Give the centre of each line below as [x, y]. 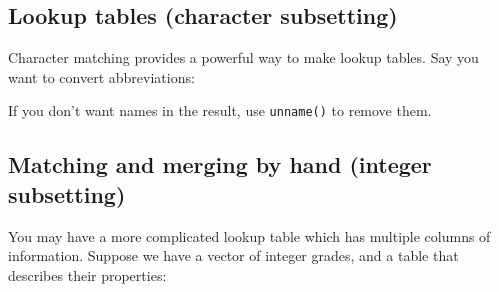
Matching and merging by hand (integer [220, 164]
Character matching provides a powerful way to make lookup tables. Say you [243, 57]
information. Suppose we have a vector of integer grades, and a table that [233, 255]
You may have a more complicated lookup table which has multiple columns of [249, 235]
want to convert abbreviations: [101, 76]
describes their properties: [87, 274]
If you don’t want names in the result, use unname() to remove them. [220, 110]
